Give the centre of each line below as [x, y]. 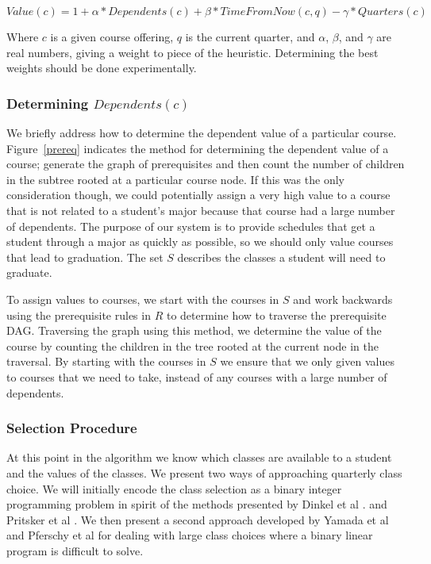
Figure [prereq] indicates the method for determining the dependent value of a [198, 148]
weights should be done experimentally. [102, 68]
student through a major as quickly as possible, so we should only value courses [200, 242]
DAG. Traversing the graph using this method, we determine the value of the [194, 330]
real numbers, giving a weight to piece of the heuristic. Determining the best [192, 52]
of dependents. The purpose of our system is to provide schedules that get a [191, 226]
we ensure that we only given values [307, 361]
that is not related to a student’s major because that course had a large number [201, 210]
